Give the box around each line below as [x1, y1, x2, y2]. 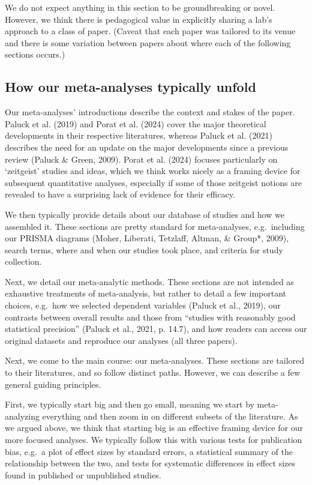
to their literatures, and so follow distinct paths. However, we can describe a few [5, 366, 301, 379]
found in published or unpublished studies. [5, 468, 161, 481]
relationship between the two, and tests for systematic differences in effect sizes [5, 457, 296, 469]
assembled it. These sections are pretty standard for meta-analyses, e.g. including [5, 220, 305, 232]
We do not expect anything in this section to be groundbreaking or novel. [5, 1, 275, 13]
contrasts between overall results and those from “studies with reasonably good [5, 310, 296, 323]
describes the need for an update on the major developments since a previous [5, 140, 289, 153]
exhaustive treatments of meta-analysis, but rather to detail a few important [5, 287, 287, 300]
